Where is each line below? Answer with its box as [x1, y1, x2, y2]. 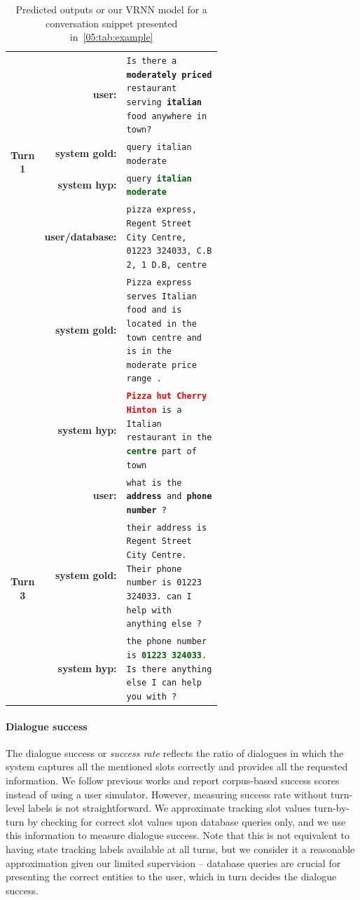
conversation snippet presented [46, 15, 178, 30]
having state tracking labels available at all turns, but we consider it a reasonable [6, 842, 355, 857]
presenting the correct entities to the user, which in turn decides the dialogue [6, 869, 337, 884]
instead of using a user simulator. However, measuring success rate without [6, 786, 328, 801]
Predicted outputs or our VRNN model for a [15, 2, 207, 16]
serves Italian [126, 291, 197, 301]
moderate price [126, 360, 197, 370]
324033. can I [126, 592, 192, 602]
